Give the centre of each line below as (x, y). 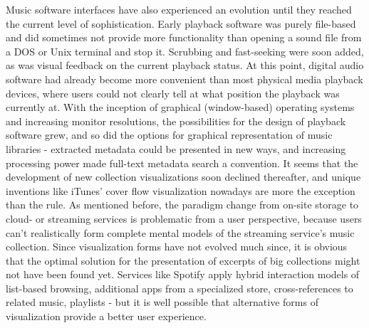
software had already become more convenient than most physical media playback (184, 79)
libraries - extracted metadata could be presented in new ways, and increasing (176, 148)
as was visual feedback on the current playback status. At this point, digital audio (185, 65)
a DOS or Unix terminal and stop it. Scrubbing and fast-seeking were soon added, (185, 51)
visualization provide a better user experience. (106, 316)
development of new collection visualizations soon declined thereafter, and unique (183, 177)
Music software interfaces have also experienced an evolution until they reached (179, 9)
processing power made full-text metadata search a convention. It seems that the (182, 163)
